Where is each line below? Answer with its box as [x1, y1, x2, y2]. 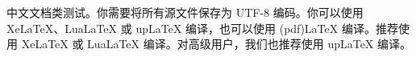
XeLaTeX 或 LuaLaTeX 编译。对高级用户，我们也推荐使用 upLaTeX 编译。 [21, 35, 412, 52]
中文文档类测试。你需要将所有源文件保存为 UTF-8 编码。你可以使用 [6, 4, 364, 20]
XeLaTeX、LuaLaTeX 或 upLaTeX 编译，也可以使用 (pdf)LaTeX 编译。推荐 [6, 19, 398, 36]
